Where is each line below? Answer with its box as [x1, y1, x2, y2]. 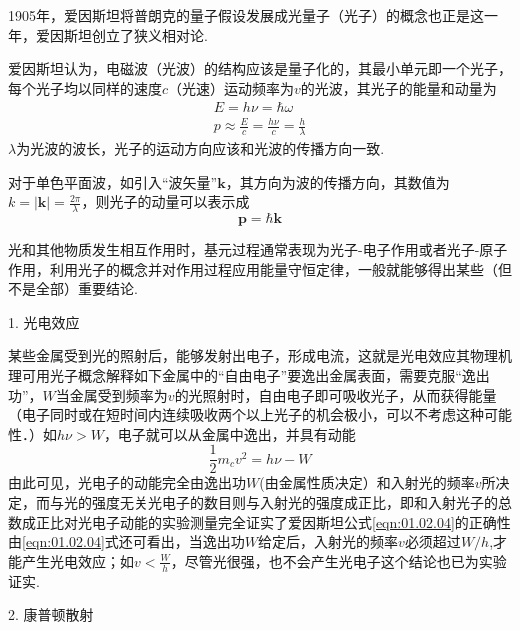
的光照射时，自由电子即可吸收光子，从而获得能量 [174, 384, 497, 405]
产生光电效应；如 [21, 550, 134, 571]
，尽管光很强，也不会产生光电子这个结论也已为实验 [170, 550, 507, 571]
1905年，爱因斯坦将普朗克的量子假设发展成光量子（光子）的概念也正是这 [8, 5, 484, 26]
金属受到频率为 [69, 384, 168, 405]
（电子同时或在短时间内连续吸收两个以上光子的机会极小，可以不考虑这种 [8, 404, 484, 425]
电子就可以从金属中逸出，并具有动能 [117, 423, 356, 444]
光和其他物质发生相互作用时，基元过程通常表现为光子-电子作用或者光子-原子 [8, 238, 508, 259]
